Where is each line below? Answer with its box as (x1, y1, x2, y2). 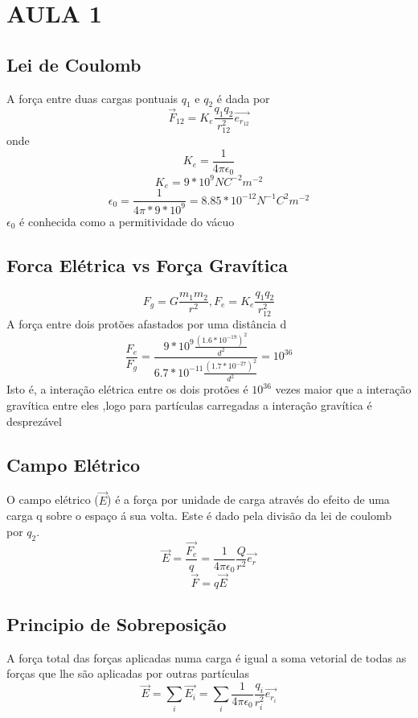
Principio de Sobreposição (6, 611, 227, 636)
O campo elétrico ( (6, 491, 99, 508)
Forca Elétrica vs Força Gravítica (6, 252, 288, 277)
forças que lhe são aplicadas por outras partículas (6, 665, 249, 682)
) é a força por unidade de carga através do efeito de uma (107, 491, 390, 508)
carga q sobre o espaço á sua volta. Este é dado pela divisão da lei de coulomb (6, 507, 391, 524)
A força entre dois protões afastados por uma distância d (6, 316, 287, 332)
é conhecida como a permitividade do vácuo (19, 213, 235, 229)
